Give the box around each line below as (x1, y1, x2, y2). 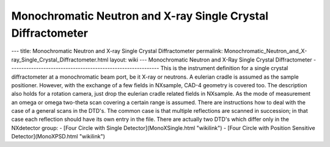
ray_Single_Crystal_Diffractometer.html (11, 56, 109, 63)
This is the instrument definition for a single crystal (160, 65, 288, 72)
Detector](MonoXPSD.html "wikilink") (11, 133, 105, 140)
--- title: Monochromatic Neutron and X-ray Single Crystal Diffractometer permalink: (11, 48, 223, 55)
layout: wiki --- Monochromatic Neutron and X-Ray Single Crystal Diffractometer (109, 56, 312, 63)
